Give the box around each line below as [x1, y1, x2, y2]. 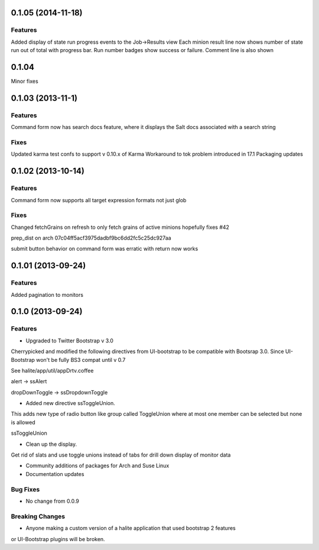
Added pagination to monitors [11, 291, 84, 298]
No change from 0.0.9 [25, 497, 80, 504]
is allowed [11, 419, 35, 426]
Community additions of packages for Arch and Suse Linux [25, 462, 170, 470]
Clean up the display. [25, 441, 77, 448]
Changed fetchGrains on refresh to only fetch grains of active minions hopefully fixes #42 [11, 224, 230, 231]
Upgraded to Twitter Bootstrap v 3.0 [25, 337, 113, 344]
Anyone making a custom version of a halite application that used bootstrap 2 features [25, 525, 236, 532]
